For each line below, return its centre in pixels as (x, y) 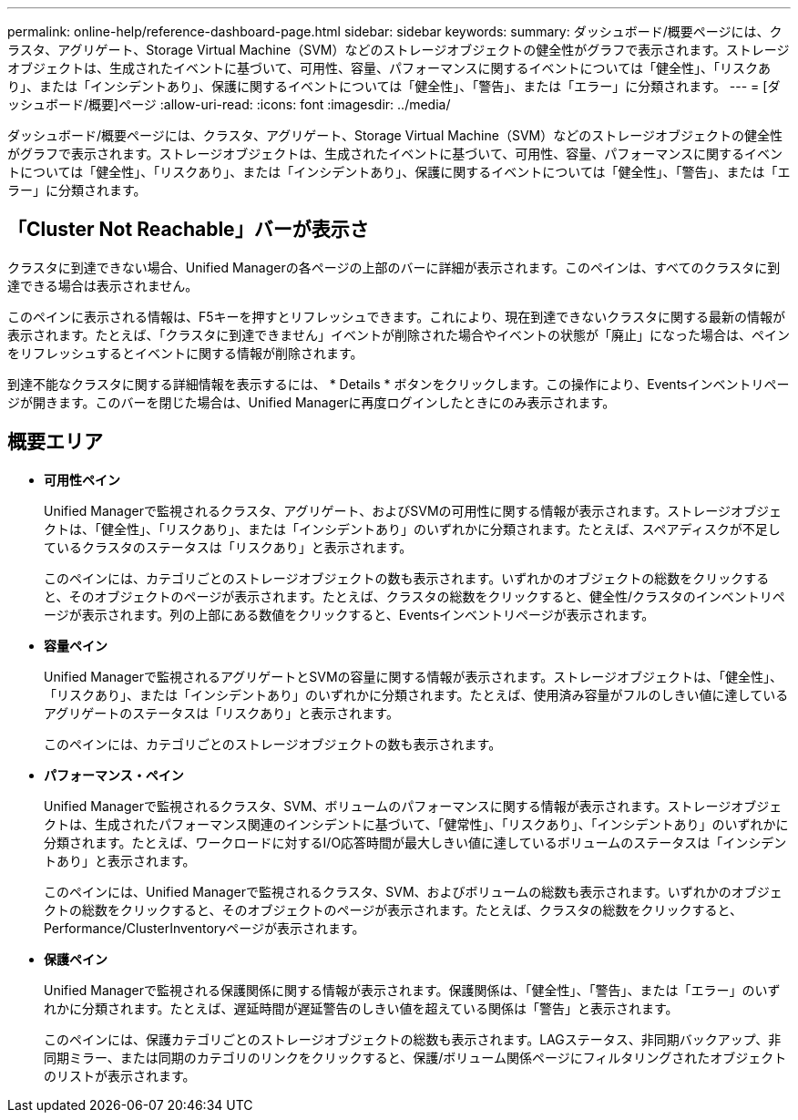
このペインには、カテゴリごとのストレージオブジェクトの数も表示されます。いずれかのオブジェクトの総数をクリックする (407, 578)
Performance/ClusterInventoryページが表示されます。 (205, 928)
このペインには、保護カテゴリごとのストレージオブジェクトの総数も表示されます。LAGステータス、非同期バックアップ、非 (413, 1039)
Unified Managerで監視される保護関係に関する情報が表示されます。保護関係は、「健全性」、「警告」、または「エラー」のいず (412, 990)
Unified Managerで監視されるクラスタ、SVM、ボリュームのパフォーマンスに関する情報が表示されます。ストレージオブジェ (413, 806)
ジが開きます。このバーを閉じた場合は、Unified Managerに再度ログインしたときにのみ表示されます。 (312, 402)
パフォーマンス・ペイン (114, 775)
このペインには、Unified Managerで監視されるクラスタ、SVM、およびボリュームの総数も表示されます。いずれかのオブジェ (413, 891)
